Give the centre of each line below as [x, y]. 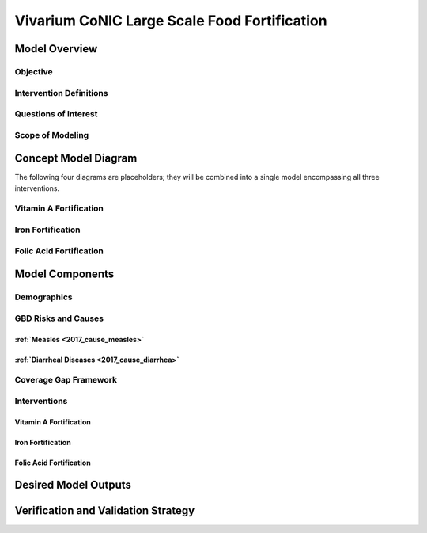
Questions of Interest [56, 114]
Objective [34, 71]
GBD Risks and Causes [59, 318]
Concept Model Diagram [76, 158]
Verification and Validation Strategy [105, 510]
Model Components [64, 274]
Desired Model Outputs [73, 485]
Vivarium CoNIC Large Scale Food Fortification [171, 21]
